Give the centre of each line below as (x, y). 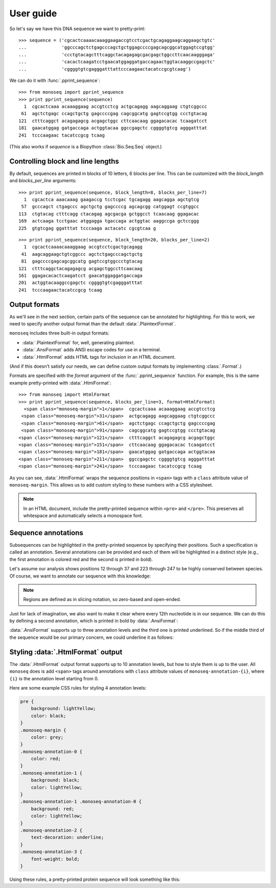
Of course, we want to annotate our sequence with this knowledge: (80, 576)
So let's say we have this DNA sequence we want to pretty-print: (77, 29)
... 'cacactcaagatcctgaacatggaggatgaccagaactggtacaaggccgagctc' (117, 62)
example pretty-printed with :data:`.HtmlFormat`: (61, 383)
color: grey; (47, 737)
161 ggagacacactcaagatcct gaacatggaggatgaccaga (80, 275)
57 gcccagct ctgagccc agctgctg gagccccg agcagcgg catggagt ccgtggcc (110, 207)
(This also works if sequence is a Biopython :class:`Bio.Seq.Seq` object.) (86, 147)
